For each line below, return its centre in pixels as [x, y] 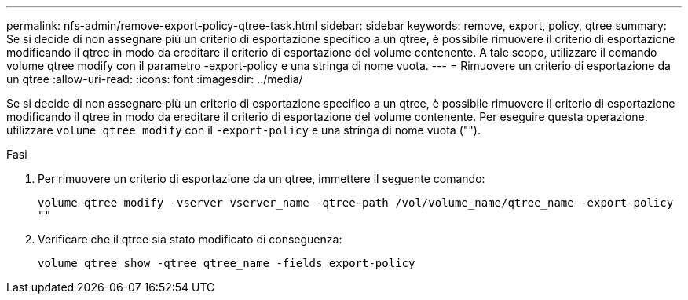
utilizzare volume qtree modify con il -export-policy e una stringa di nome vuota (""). [243, 130]
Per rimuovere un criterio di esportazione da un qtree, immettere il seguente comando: [262, 179]
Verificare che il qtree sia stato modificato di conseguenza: [190, 239]
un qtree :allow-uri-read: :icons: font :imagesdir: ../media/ [155, 79]
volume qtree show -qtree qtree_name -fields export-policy [227, 263]
